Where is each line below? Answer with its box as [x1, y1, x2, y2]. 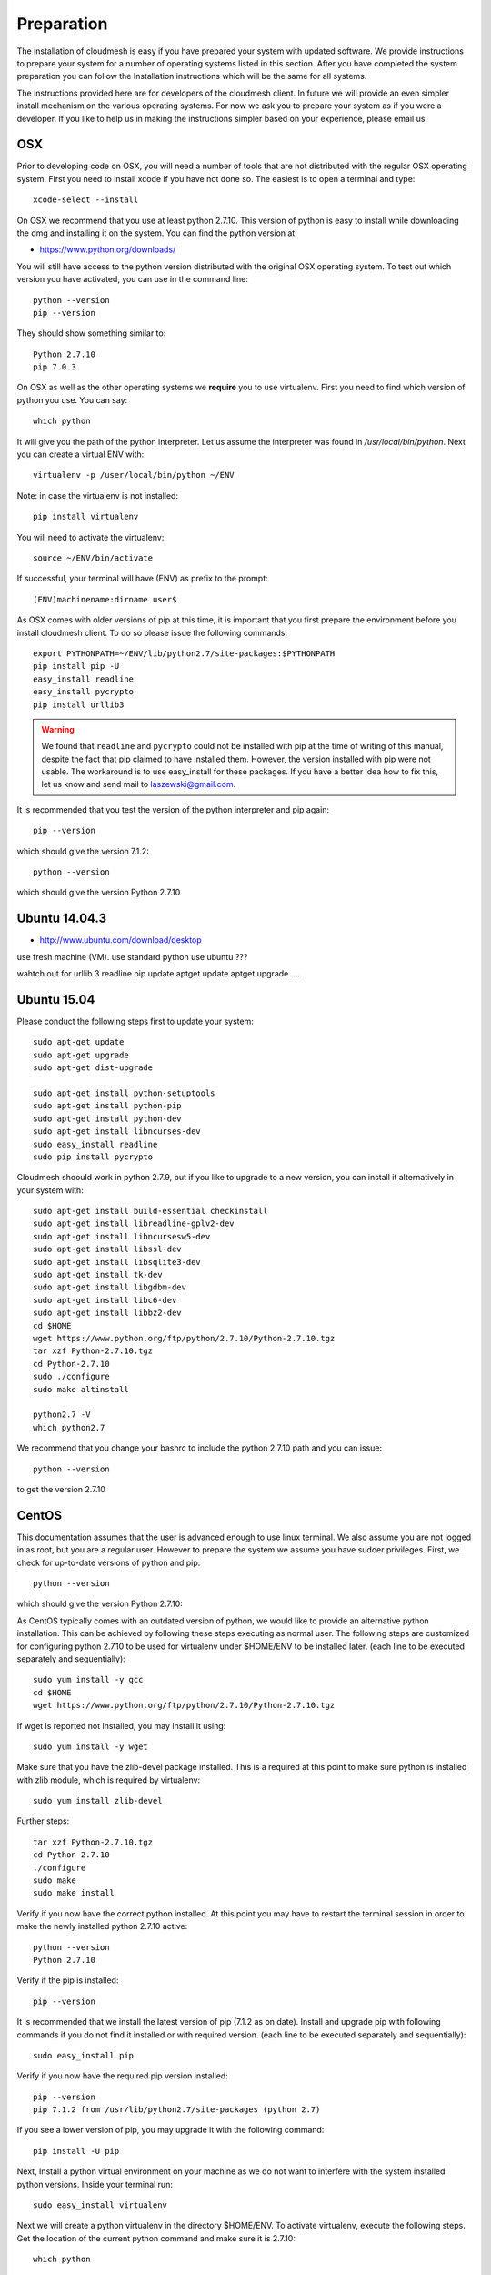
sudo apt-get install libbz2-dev [33, 1308, 182, 1319]
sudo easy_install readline [33, 1138, 158, 1149]
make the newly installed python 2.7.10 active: [16, 1921, 188, 1932]
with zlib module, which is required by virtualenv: [16, 1774, 200, 1785]
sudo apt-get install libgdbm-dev [33, 1282, 186, 1292]
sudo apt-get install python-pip [33, 1101, 182, 1111]
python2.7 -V [33, 1410, 91, 1420]
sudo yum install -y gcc [33, 1674, 144, 1685]
